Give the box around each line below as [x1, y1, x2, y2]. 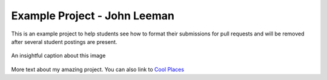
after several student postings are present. [11, 38, 117, 45]
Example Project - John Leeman [11, 9, 175, 22]
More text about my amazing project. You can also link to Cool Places [11, 66, 185, 73]
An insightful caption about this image [11, 52, 106, 60]
